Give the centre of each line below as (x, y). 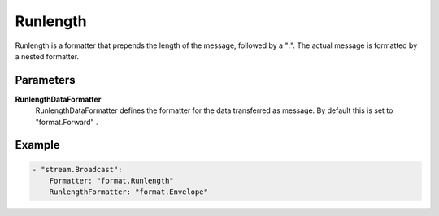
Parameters (45, 80)
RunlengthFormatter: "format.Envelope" (129, 192)
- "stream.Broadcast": (77, 169)
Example (37, 145)
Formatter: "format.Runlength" (111, 181)
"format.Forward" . (67, 122)
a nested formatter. (47, 56)
